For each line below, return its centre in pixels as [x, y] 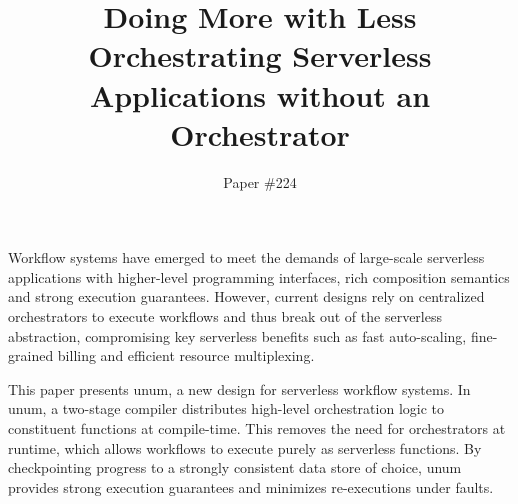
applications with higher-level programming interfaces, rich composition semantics [259, 276]
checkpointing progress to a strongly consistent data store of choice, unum [235, 467]
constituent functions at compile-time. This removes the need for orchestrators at [257, 428]
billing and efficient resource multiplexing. [186, 355]
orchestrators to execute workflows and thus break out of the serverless [225, 316]
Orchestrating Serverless [260, 55]
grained [31, 355]
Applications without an [260, 94]
